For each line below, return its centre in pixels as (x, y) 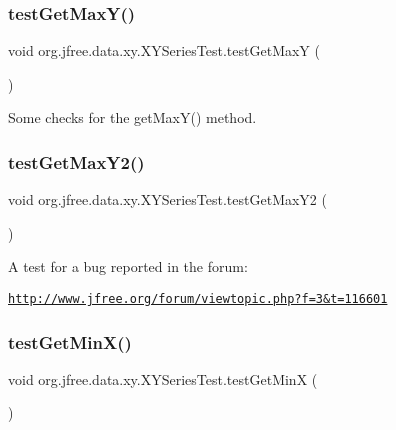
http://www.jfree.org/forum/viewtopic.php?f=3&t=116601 (198, 299)
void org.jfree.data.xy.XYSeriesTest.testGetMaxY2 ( (167, 199)
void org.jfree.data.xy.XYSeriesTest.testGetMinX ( (163, 378)
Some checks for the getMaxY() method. (132, 117)
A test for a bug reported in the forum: (128, 266)
